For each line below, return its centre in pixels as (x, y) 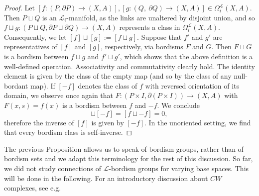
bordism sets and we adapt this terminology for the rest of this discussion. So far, (129, 158)
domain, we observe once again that (59, 95)
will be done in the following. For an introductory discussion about (106, 178)
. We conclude (179, 105)
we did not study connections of (53, 168)
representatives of (31, 47)
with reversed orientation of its (192, 85)
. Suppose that (159, 37)
